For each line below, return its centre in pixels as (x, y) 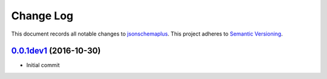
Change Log (42, 16)
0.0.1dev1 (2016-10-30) (56, 51)
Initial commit (43, 65)
